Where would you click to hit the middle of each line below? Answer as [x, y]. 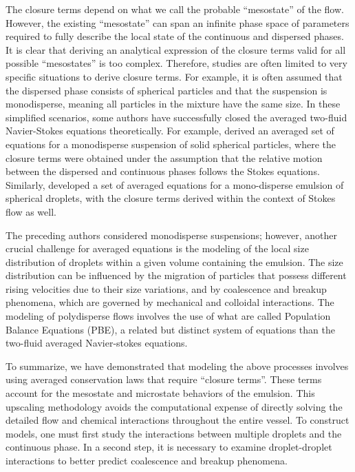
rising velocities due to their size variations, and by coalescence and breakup [166, 288]
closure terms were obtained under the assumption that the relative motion [164, 157]
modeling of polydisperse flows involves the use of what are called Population [168, 316]
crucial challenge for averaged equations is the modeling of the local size [157, 248]
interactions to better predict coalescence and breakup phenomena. [147, 460]
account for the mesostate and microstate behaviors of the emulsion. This [160, 393]
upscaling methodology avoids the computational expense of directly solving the [174, 406]
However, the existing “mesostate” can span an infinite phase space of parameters [177, 22]
